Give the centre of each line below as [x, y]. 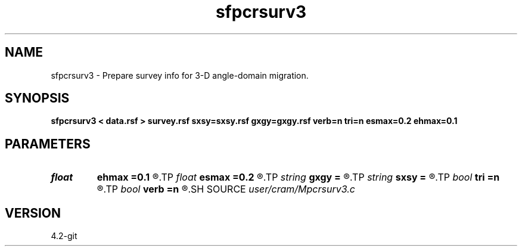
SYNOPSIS [37, 98]
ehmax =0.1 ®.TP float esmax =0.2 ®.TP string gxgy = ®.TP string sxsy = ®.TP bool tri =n [298, 177]
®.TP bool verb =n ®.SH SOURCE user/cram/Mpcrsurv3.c [226, 189]
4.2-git [64, 236]
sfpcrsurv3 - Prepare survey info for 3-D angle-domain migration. [180, 75]
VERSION [33, 213]
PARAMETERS [48, 144]
